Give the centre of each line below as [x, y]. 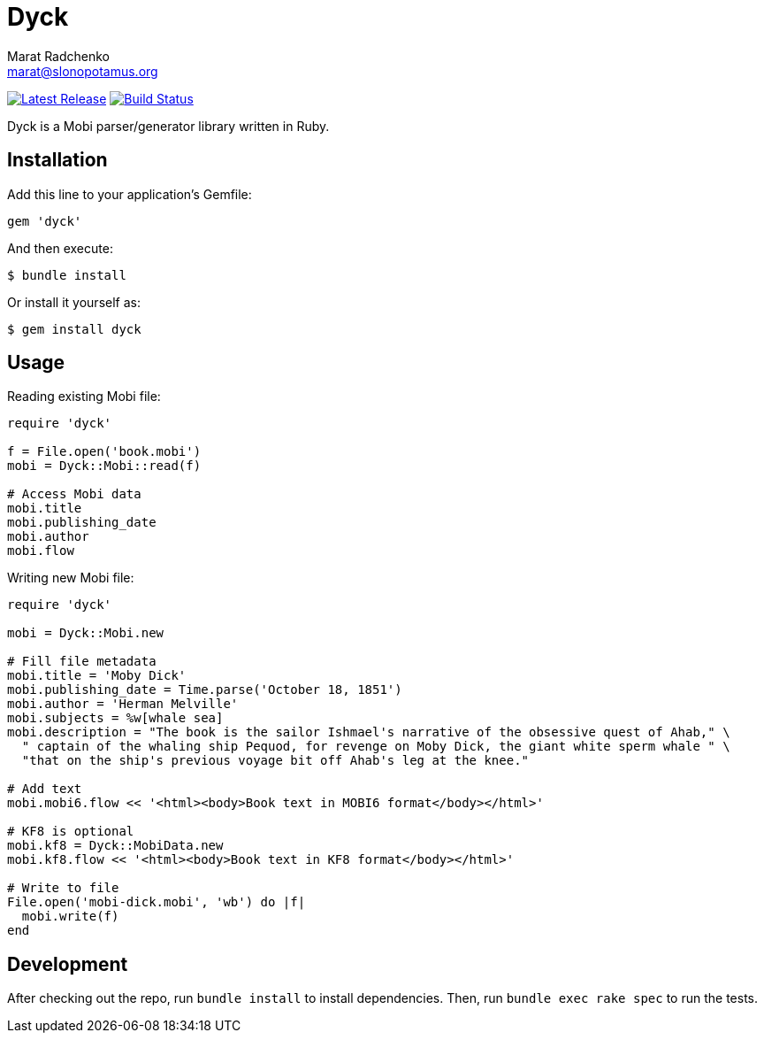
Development [68, 964]
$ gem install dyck [74, 329]
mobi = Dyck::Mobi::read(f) [104, 466]
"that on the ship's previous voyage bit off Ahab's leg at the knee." [275, 761]
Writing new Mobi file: [71, 578]
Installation [57, 160]
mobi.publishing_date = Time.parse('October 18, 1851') [205, 690]
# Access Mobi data [74, 494]
